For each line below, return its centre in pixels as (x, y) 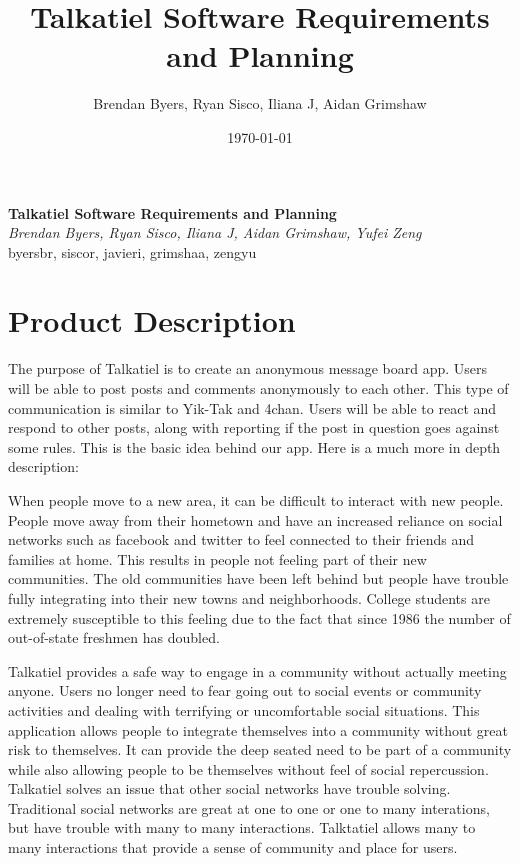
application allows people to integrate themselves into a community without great (258, 729)
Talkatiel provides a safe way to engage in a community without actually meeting (257, 670)
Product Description (152, 320)
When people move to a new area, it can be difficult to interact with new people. (256, 499)
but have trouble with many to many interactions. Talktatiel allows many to (242, 827)
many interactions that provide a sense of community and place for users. (233, 847)
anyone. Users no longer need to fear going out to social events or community (245, 690)
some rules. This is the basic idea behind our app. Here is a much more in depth (254, 446)
